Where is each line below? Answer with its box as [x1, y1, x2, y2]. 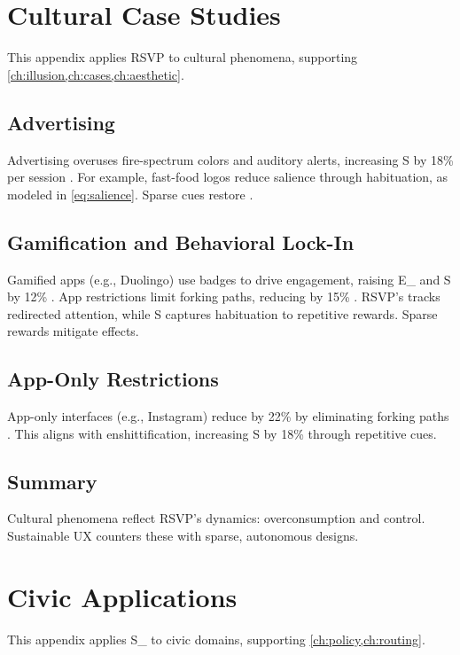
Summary [7, 467, 97, 495]
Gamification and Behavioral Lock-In [7, 228, 355, 255]
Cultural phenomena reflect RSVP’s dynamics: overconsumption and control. [7, 509, 425, 527]
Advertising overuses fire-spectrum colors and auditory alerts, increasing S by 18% [7, 150, 454, 168]
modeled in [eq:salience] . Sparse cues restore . [7, 184, 253, 203]
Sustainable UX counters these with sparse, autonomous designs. [7, 526, 359, 545]
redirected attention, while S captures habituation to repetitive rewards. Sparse [7, 304, 438, 323]
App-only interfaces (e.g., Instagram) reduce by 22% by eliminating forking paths [7, 407, 449, 425]
